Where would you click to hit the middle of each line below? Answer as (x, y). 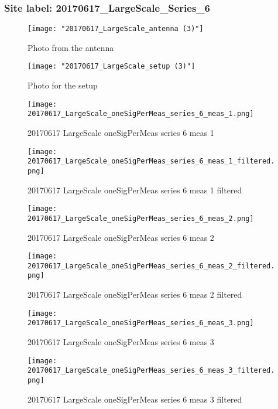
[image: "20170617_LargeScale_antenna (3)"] (116, 29)
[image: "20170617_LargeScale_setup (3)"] (111, 67)
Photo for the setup (63, 85)
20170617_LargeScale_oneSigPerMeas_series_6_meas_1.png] (141, 114)
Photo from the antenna (71, 47)
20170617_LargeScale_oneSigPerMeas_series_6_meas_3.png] (141, 323)
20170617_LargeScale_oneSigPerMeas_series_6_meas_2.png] (141, 218)
